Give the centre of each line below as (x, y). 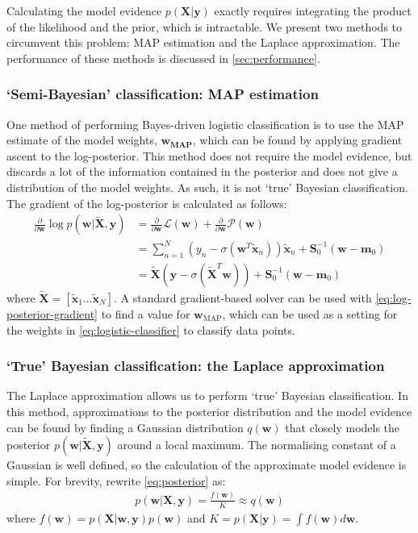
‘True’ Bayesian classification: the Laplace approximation (196, 366)
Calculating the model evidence (84, 10)
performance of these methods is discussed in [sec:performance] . (163, 58)
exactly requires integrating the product (313, 10)
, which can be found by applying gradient (297, 140)
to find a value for (146, 313)
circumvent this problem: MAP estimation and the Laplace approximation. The (203, 42)
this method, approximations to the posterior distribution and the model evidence (209, 411)
